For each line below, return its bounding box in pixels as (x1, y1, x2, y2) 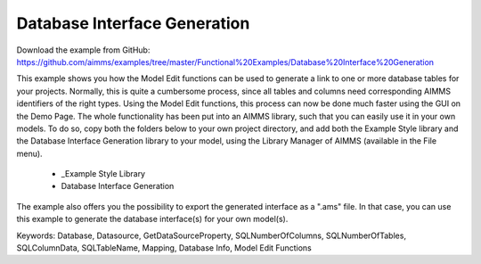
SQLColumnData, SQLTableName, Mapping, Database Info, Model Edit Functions (16, 243, 312, 253)
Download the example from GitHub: (16, 45, 151, 55)
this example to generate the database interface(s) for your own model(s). (16, 214, 289, 225)
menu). (16, 148, 44, 159)
